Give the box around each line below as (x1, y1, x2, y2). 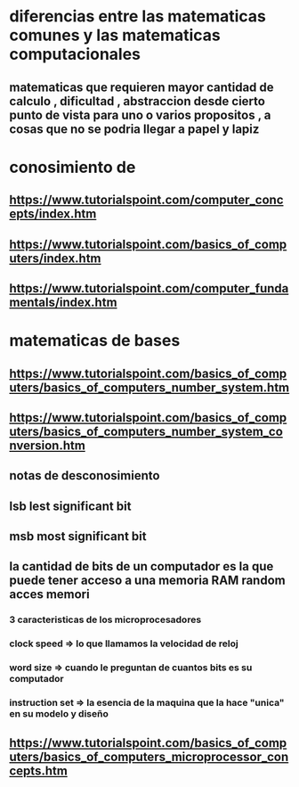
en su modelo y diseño (9, 708, 109, 720)
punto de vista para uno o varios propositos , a (9, 107, 271, 122)
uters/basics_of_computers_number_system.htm (9, 380, 290, 395)
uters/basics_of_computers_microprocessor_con (9, 749, 289, 764)
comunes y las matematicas (9, 25, 221, 45)
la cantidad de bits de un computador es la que (9, 559, 274, 574)
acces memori (9, 586, 91, 603)
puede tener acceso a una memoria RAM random (9, 573, 287, 588)
